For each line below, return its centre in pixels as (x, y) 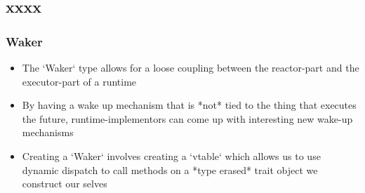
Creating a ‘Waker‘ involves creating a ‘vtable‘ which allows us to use (171, 155)
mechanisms (48, 132)
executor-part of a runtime (79, 81)
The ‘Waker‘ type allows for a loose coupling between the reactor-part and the (191, 67)
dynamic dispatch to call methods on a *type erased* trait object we (170, 169)
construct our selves (65, 184)
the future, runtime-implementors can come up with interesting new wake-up (187, 118)
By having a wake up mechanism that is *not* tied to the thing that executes (189, 105)
